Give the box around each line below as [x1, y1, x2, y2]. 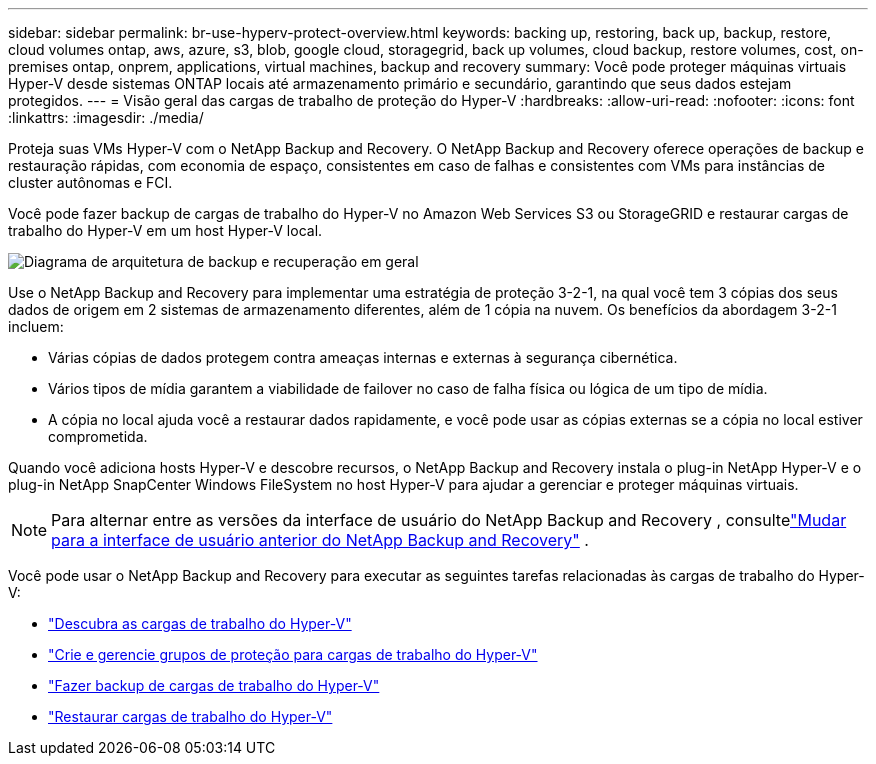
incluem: [8, 318, 64, 335]
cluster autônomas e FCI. [8, 174, 173, 191]
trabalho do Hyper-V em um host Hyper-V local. [8, 222, 323, 239]
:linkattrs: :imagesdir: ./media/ [8, 109, 204, 126]
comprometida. [48, 428, 148, 445]
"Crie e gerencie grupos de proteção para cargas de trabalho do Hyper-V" [48, 646, 538, 663]
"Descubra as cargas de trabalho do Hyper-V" [48, 615, 352, 632]
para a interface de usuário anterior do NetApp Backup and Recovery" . [51, 530, 589, 550]
